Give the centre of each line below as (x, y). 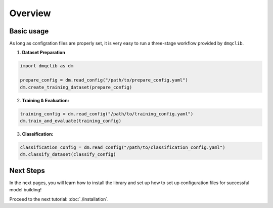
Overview (30, 13)
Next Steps (27, 170)
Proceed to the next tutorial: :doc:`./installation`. (59, 199)
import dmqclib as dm (47, 66)
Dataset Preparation (43, 53)
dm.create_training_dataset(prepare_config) (76, 87)
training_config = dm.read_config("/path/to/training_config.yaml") (107, 114)
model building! (26, 190)
